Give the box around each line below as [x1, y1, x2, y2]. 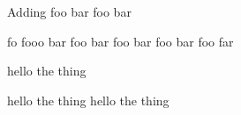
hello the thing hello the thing [7, 90, 169, 109]
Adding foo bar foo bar [7, 3, 132, 20]
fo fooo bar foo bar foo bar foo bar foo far [7, 32, 234, 50]
